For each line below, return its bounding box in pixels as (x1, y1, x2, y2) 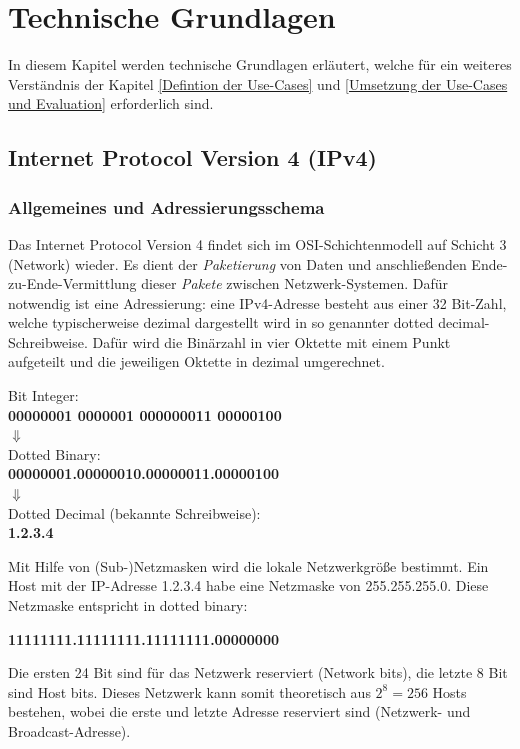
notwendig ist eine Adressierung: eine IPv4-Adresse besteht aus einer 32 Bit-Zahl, (8, 292, 507, 313)
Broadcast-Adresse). (8, 720, 131, 741)
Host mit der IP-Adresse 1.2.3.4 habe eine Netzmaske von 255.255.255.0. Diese (8, 575, 489, 596)
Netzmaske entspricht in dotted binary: (8, 595, 248, 615)
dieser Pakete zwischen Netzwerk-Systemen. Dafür (141, 273, 448, 294)
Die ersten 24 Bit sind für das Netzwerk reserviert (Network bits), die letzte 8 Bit (8, 662, 508, 683)
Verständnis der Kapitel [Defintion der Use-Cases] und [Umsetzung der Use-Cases (8, 73, 508, 94)
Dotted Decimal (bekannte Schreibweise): (8, 502, 261, 523)
